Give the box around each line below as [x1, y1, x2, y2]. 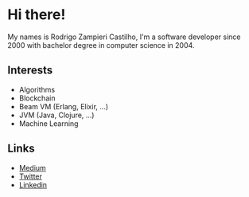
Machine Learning [18, 118, 79, 128]
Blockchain [18, 93, 56, 103]
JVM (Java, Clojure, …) [18, 110, 95, 120]
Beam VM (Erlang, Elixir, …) [18, 101, 109, 111]
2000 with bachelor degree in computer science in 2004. [7, 40, 195, 49]
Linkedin [18, 179, 48, 189]
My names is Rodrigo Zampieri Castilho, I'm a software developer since [7, 32, 241, 41]
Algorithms [18, 85, 56, 94]
